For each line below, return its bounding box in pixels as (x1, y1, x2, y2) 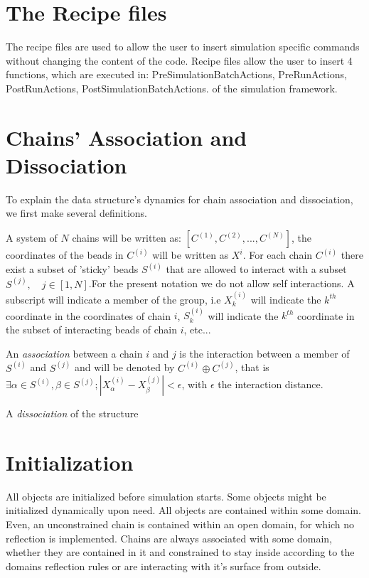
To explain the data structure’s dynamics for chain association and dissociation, (6, 191, 353, 206)
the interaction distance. (218, 377, 323, 392)
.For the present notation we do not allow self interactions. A (88, 276, 355, 291)
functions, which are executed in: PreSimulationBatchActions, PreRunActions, (6, 67, 347, 82)
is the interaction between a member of (179, 346, 350, 360)
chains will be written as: (72, 230, 181, 245)
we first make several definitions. (6, 205, 148, 220)
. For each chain (242, 247, 313, 262)
